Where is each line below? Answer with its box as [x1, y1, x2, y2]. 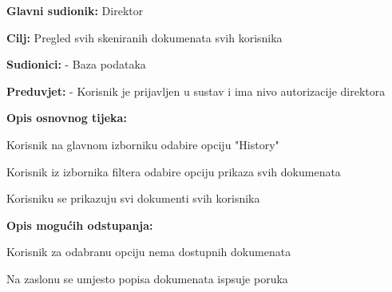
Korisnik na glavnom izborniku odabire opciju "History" [6, 136, 279, 152]
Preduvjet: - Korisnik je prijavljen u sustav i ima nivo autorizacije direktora [6, 82, 386, 99]
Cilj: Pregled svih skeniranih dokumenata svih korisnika [6, 29, 283, 45]
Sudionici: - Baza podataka [6, 56, 146, 73]
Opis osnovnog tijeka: [6, 109, 127, 126]
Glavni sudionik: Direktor [6, 2, 144, 18]
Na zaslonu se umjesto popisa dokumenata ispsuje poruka [6, 270, 288, 286]
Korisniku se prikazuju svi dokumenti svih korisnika [6, 190, 260, 207]
